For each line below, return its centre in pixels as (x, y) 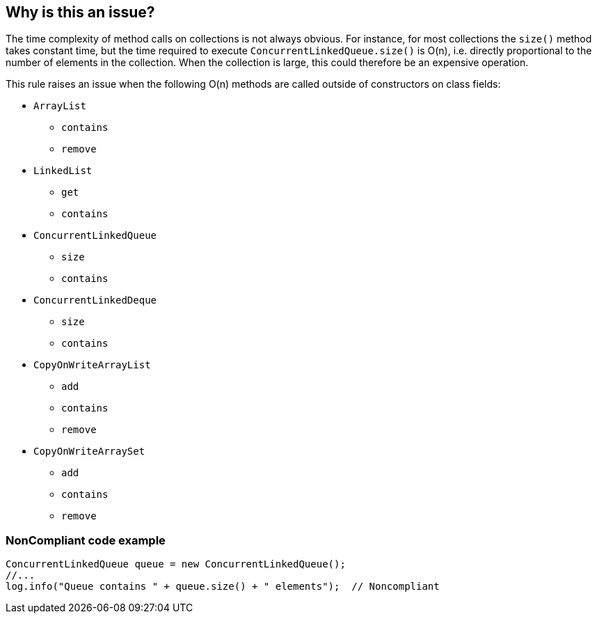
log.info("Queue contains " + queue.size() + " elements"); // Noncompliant (223, 587)
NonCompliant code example (86, 540)
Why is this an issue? (80, 12)
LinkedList (63, 171)
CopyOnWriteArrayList (92, 365)
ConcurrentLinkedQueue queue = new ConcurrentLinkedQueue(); (176, 564)
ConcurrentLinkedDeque (95, 300)
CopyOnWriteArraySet (89, 452)
